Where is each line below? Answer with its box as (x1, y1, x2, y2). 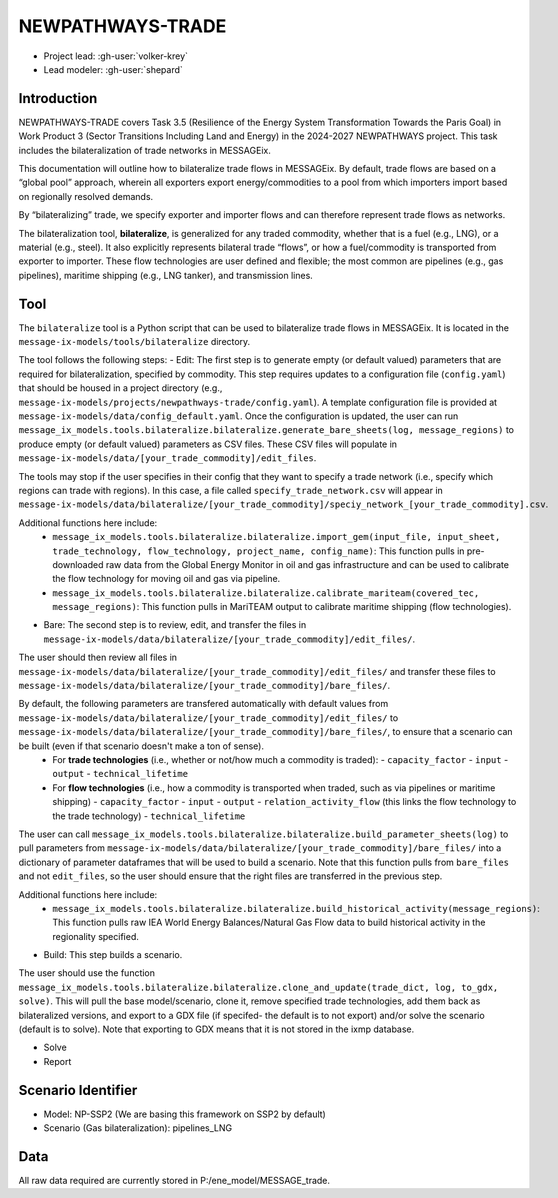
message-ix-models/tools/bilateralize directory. (18, 336, 251, 348)
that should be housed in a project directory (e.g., (18, 382, 223, 394)
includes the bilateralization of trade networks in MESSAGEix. (18, 144, 272, 156)
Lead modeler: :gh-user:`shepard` (43, 63, 184, 75)
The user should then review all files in (18, 651, 178, 664)
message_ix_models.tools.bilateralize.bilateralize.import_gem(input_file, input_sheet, (52, 531, 501, 543)
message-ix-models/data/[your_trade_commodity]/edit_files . (18, 452, 317, 464)
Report (43, 1055, 72, 1067)
